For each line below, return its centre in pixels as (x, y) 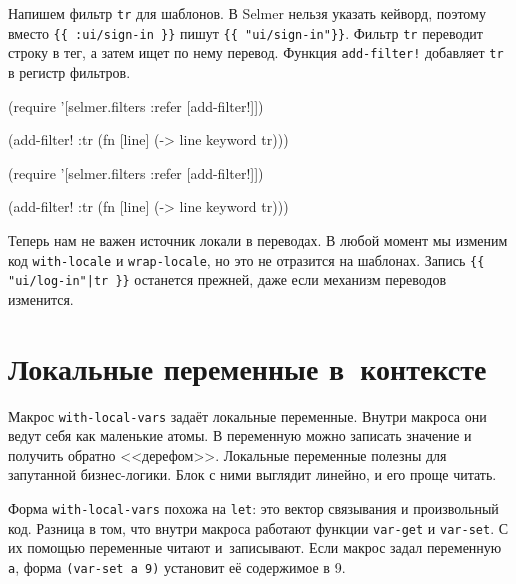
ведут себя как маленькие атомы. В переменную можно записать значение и (240, 435)
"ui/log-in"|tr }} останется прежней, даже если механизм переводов (227, 279)
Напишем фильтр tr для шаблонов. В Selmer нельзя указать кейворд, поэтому (247, 13)
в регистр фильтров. (69, 71)
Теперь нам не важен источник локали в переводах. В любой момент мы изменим (258, 239)
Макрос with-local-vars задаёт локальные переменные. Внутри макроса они (247, 415)
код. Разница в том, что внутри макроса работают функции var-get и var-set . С (258, 527)
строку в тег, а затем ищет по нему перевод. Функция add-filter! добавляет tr (256, 52)
